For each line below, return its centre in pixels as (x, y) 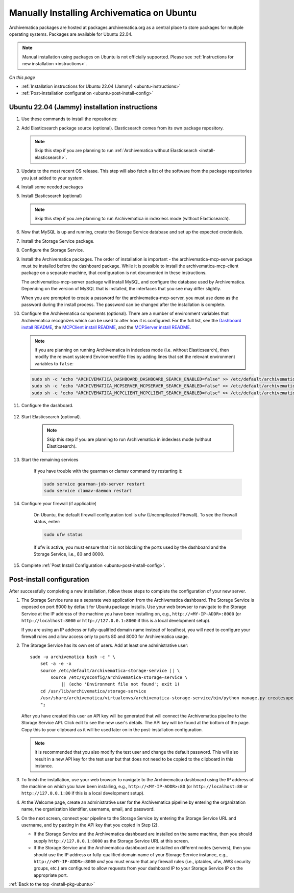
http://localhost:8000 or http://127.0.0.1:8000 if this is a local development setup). (116, 621)
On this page (22, 77)
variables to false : (54, 363)
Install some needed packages (52, 187)
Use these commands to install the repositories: (69, 119)
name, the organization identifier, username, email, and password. (88, 809)
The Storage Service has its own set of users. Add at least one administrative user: (105, 645)
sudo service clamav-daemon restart (88, 491)
